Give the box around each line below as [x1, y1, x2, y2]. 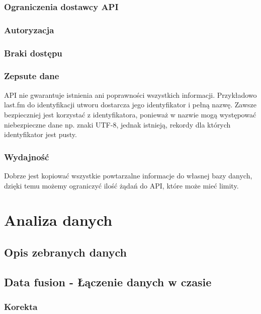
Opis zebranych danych [4, 244, 127, 260]
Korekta [4, 300, 38, 312]
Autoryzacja [4, 23, 54, 36]
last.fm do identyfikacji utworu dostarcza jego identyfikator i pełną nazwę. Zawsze [4, 99, 257, 110]
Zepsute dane [4, 70, 59, 82]
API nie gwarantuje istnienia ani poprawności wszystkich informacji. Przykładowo [4, 89, 257, 100]
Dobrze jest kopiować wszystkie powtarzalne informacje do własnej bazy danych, [4, 170, 252, 180]
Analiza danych [4, 210, 113, 230]
